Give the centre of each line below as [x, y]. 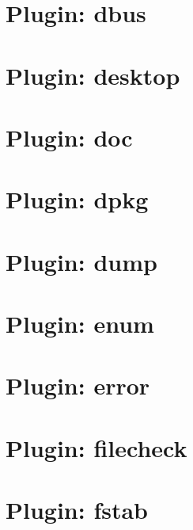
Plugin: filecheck [96, 447]
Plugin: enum [80, 324]
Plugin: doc [69, 137]
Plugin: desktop [93, 75]
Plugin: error [78, 385]
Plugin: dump [81, 261]
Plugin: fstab [77, 510]
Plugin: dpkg [77, 199]
